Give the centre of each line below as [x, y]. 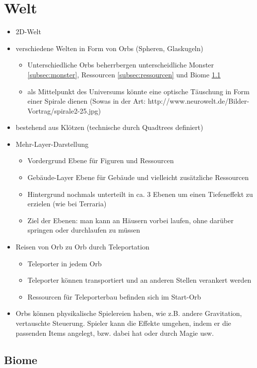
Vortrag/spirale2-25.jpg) [64, 110]
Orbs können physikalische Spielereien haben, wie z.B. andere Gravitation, [129, 313]
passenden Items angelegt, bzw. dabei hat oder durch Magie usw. [115, 333]
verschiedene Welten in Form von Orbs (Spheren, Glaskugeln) [109, 48]
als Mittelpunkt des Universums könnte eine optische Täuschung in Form [138, 91]
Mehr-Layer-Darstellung [52, 144]
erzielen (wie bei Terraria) [67, 204]
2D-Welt [28, 31]
